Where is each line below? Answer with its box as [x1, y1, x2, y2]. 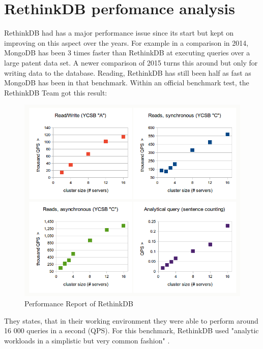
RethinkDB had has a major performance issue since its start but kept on [4, 27, 234, 38]
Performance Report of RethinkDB [24, 298, 133, 309]
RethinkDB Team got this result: [4, 87, 107, 98]
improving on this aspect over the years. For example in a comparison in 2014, [4, 37, 249, 48]
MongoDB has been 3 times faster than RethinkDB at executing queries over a [4, 47, 250, 58]
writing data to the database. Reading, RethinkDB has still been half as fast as [4, 67, 251, 78]
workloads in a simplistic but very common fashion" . [4, 335, 170, 345]
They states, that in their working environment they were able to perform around [4, 315, 258, 326]
